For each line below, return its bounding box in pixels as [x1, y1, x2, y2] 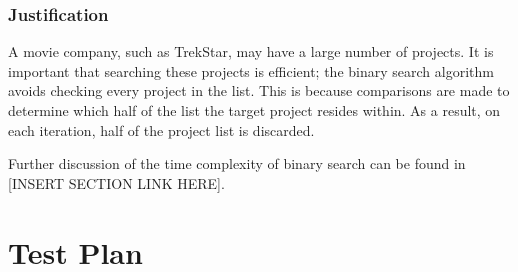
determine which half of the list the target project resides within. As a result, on [8, 100, 501, 120]
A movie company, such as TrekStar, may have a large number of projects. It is [8, 41, 494, 62]
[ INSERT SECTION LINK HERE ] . [8, 172, 225, 193]
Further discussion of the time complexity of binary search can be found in [8, 153, 466, 174]
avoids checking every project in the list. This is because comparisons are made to [8, 80, 510, 101]
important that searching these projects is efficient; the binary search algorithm [8, 60, 494, 81]
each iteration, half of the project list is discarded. [8, 119, 315, 140]
